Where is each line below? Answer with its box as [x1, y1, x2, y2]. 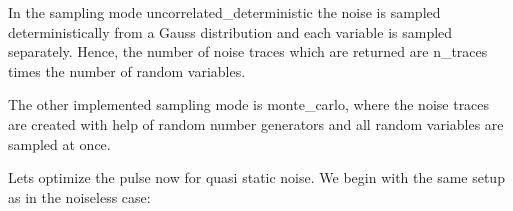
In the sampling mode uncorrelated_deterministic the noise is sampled [8, 2, 441, 22]
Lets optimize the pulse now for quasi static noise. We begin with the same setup [8, 167, 505, 188]
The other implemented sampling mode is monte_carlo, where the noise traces [8, 94, 490, 115]
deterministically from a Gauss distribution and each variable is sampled [8, 21, 453, 42]
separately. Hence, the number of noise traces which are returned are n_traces [8, 41, 488, 62]
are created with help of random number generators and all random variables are [8, 113, 504, 134]
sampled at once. [8, 133, 111, 154]
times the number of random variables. [8, 60, 246, 81]
